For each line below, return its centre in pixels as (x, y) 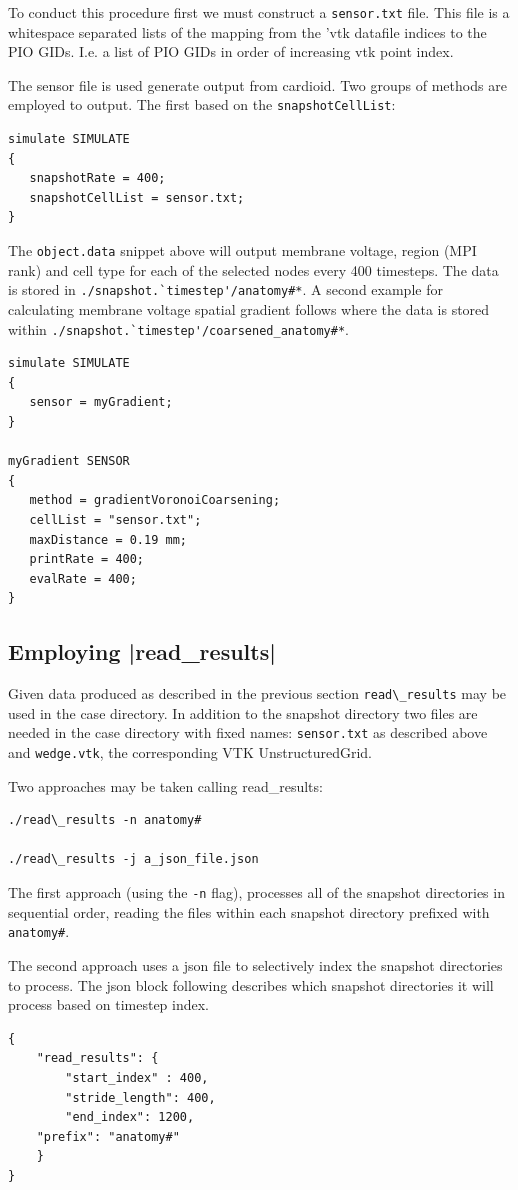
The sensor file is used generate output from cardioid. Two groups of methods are (257, 84)
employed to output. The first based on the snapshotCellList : (202, 104)
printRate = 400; (87, 559)
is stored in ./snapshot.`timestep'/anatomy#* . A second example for (225, 289)
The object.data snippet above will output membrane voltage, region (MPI (242, 250)
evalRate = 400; (83, 578)
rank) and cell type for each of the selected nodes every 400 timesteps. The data (253, 269)
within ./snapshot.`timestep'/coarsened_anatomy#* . (178, 328)
